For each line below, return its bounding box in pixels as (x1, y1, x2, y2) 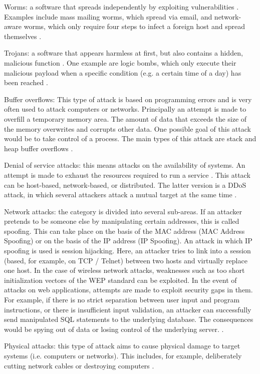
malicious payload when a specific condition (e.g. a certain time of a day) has (4, 67, 241, 78)
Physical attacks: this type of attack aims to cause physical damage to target (4, 340, 240, 351)
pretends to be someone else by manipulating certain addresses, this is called (4, 216, 239, 226)
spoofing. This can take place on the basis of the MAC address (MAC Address (4, 225, 245, 236)
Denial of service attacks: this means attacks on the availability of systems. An (4, 160, 245, 170)
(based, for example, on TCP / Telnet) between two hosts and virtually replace (4, 255, 247, 265)
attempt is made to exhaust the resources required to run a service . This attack (4, 169, 250, 180)
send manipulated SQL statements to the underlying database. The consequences (4, 314, 253, 324)
